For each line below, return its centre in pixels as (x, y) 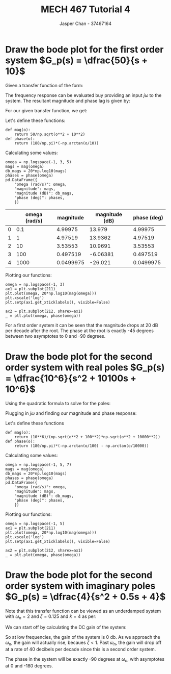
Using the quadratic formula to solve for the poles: (58, 403)
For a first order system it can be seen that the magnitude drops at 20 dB (82, 325)
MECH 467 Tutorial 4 (85, 9)
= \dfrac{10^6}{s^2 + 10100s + (71, 378)
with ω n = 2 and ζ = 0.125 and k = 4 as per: (51, 617)
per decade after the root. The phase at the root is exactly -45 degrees (80, 331)
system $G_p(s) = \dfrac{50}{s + (77, 60)
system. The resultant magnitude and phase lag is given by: (68, 101)
